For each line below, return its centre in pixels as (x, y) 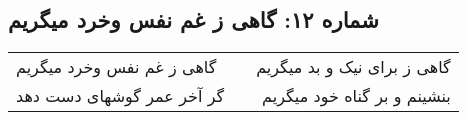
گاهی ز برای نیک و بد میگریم (353, 67)
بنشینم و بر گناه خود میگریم (356, 96)
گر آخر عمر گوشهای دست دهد (120, 96)
